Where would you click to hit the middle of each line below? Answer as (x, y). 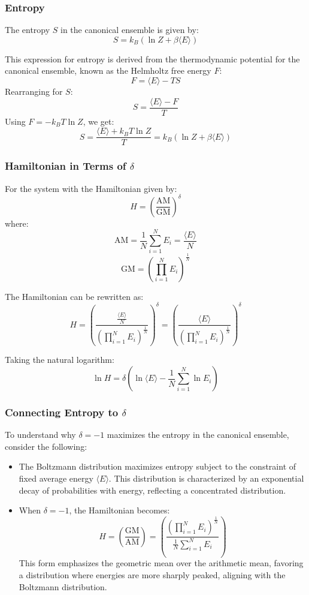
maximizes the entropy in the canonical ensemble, (198, 435)
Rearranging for (34, 91)
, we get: (99, 121)
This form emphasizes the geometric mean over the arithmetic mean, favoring (161, 563)
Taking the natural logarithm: (60, 360)
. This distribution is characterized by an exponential (206, 478)
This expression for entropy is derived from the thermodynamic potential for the (152, 58)
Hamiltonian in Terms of (66, 166)
